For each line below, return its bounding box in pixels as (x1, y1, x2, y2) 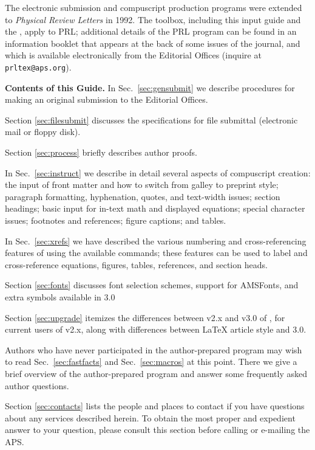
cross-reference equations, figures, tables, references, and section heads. (5, 258, 268, 271)
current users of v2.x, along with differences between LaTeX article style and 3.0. (5, 323, 307, 336)
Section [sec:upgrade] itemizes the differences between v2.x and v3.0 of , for (5, 311, 285, 324)
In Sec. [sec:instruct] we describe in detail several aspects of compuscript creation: (5, 166, 311, 179)
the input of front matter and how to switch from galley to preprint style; (5, 178, 279, 191)
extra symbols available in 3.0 (5, 290, 115, 303)
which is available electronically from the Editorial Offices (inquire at (5, 49, 262, 61)
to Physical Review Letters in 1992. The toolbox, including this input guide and (5, 13, 301, 26)
